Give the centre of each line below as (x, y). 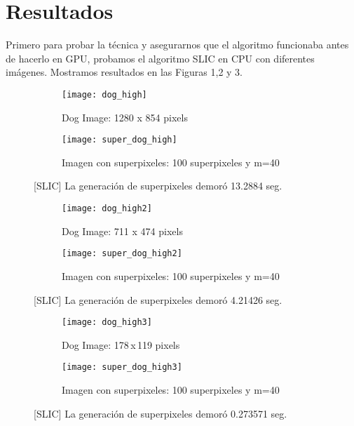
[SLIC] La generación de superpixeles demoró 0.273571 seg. (161, 413)
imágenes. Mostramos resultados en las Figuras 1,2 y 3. (124, 72)
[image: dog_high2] (107, 208)
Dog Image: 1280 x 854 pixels (125, 117)
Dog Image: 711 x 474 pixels (122, 231)
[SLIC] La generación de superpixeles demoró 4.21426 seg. (158, 299)
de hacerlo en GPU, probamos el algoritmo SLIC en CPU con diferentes (160, 58)
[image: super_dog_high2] (122, 254)
